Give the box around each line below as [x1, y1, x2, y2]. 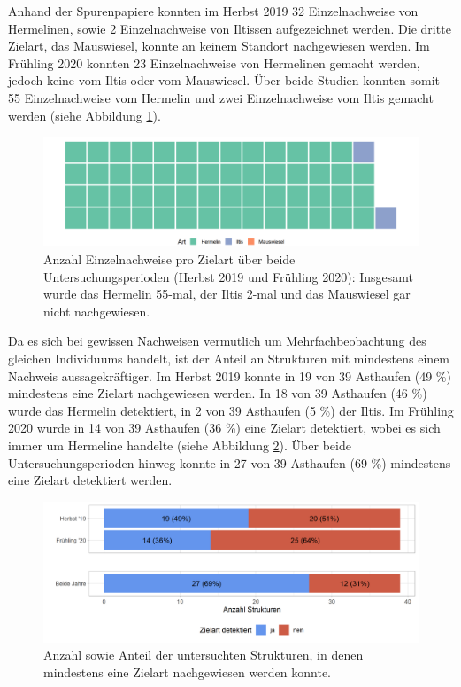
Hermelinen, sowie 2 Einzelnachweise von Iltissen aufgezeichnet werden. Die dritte [8, 19, 451, 37]
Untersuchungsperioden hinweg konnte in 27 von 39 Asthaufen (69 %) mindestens [8, 453, 451, 472]
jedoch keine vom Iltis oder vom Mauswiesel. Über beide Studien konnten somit [8, 71, 441, 90]
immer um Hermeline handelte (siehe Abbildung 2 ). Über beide [8, 435, 351, 454]
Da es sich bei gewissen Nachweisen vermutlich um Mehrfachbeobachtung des [8, 332, 426, 350]
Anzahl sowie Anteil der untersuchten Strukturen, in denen [43, 645, 364, 664]
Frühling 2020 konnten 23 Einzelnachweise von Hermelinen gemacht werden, [8, 53, 420, 72]
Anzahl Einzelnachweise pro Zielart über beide [43, 249, 296, 268]
